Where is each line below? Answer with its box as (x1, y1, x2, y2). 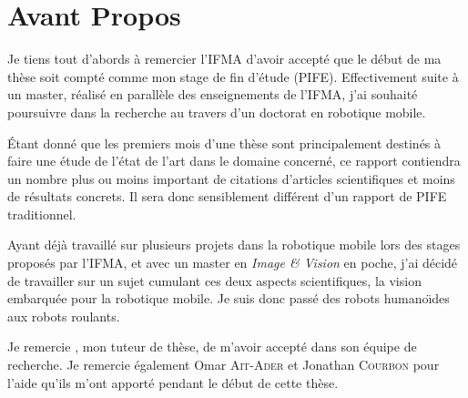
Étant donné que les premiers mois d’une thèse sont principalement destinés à (7, 133, 442, 152)
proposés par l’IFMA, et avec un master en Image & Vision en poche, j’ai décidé (7, 253, 458, 272)
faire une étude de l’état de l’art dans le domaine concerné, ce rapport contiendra (7, 151, 461, 170)
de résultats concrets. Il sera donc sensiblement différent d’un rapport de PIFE (7, 187, 447, 206)
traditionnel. (7, 204, 76, 223)
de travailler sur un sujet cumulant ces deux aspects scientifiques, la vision (7, 270, 422, 290)
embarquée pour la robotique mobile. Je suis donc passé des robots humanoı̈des (7, 289, 450, 308)
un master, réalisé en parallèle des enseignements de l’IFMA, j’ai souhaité (7, 85, 418, 104)
